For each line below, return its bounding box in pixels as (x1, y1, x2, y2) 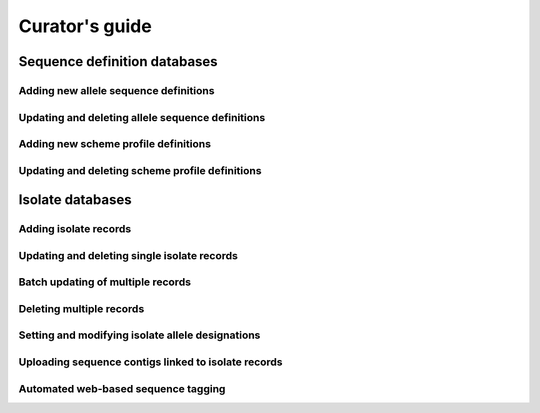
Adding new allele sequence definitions (18, 83, 215, 97)
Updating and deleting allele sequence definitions (18, 110, 266, 124)
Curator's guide (18, 15, 152, 37)
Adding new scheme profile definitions (18, 137, 212, 151)
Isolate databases (18, 191, 132, 209)
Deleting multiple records (18, 301, 145, 315)
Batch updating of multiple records (18, 275, 192, 289)
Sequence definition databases (18, 53, 219, 70)
